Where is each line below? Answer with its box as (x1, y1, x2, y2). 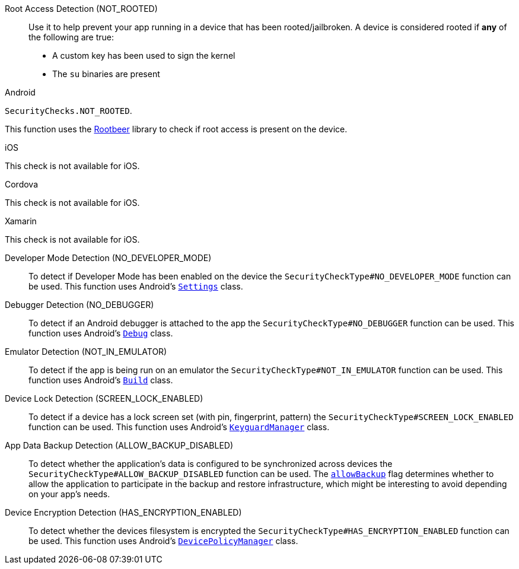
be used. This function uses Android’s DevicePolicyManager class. (28, 536, 298, 546)
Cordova (5, 179, 39, 189)
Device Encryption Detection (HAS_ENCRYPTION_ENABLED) (5, 507, 242, 517)
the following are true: (28, 32, 114, 42)
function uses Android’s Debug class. (28, 328, 173, 338)
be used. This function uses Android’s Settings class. (28, 281, 243, 291)
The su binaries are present (52, 69, 160, 79)
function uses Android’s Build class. (28, 375, 173, 385)
